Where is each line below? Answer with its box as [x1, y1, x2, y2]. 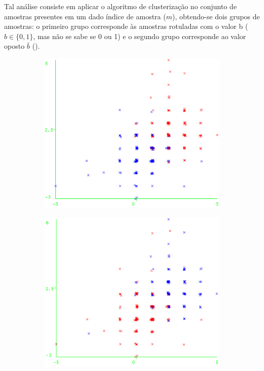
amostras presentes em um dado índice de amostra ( [4, 11, 166, 21]
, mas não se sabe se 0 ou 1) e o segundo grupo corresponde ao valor [33, 30, 246, 41]
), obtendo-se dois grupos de [172, 11, 260, 21]
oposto [4, 41, 25, 51]
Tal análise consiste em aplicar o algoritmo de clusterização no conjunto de [4, 1, 237, 11]
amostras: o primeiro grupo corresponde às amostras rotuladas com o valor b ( [4, 21, 248, 31]
